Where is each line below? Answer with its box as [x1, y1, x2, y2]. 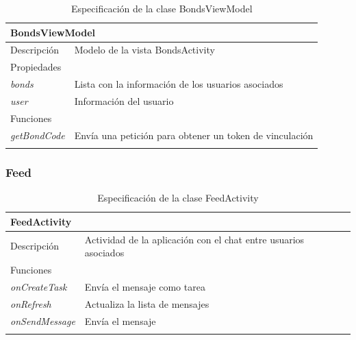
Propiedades [10, 60, 62, 74]
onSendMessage [10, 313, 75, 328]
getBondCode [10, 127, 65, 142]
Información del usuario [74, 93, 174, 108]
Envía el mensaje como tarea [84, 279, 205, 293]
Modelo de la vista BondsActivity [74, 42, 215, 57]
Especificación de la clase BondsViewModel [71, 1, 253, 15]
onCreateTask [10, 279, 67, 293]
